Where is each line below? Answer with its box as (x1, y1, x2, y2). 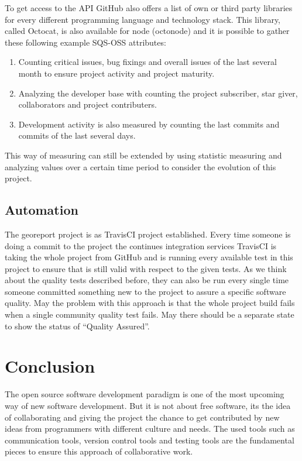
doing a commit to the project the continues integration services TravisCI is (5, 239, 277, 252)
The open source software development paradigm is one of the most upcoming (5, 388, 284, 400)
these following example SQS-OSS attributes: (5, 36, 166, 48)
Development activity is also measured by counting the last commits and (18, 118, 280, 130)
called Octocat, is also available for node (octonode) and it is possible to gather (5, 25, 290, 37)
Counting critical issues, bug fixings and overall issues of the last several (18, 56, 277, 68)
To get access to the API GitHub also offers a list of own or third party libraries (5, 2, 293, 13)
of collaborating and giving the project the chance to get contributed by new (5, 411, 280, 423)
